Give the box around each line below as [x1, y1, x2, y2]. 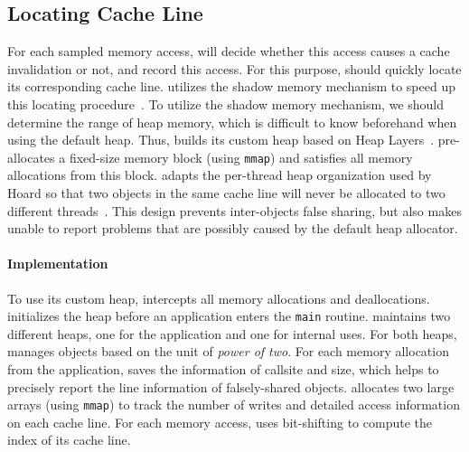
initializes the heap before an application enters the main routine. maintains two [7, 306, 451, 325]
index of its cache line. [7, 430, 131, 449]
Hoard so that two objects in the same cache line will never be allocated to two [7, 184, 446, 202]
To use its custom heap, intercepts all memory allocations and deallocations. [7, 288, 430, 307]
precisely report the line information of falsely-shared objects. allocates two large [7, 377, 455, 396]
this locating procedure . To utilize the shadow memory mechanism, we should [7, 94, 445, 113]
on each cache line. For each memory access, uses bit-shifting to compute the [7, 412, 432, 431]
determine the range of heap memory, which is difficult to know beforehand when [7, 112, 457, 131]
